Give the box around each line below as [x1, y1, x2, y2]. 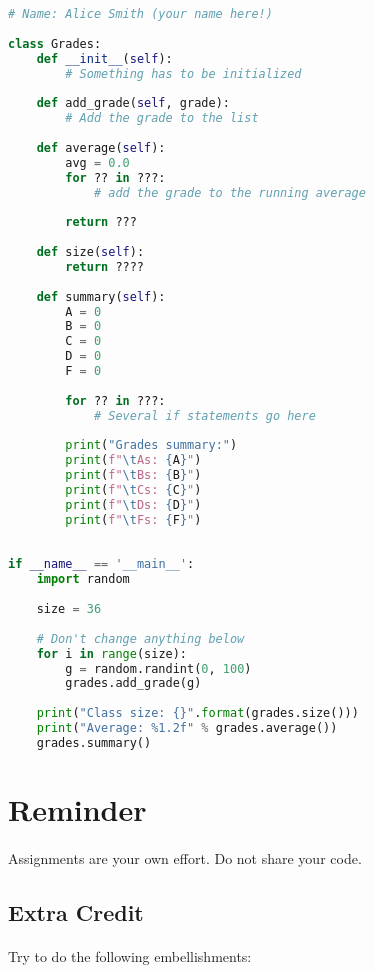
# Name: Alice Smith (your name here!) [8, 7, 273, 21]
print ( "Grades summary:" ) [65, 438, 238, 453]
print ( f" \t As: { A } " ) [65, 453, 202, 468]
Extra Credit [8, 896, 144, 927]
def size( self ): [36, 245, 145, 259]
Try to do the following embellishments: [8, 945, 252, 966]
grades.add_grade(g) [65, 676, 202, 691]
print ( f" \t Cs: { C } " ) [65, 483, 202, 497]
